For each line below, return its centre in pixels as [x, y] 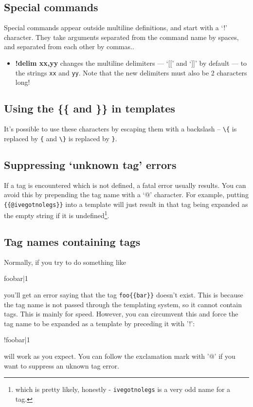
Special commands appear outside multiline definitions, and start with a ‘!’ [116, 28]
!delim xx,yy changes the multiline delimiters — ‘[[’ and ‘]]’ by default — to [131, 63]
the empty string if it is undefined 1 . [57, 215]
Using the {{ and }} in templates [90, 108]
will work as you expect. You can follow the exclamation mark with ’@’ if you [120, 356]
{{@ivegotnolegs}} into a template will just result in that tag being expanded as [126, 204]
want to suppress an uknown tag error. [62, 365]
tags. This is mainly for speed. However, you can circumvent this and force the [121, 314]
